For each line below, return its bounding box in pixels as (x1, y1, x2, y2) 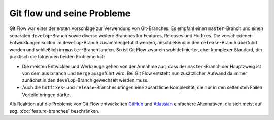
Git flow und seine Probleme (9, 8, 131, 19)
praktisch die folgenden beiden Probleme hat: (9, 54, 105, 60)
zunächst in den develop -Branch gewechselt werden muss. (22, 77, 149, 83)
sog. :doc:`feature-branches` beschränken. (9, 108, 100, 114)
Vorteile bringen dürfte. (22, 92, 71, 98)
